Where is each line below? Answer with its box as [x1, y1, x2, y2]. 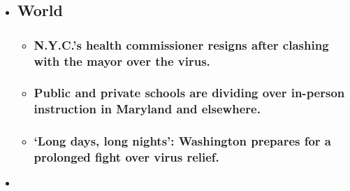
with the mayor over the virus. [34, 52, 210, 69]
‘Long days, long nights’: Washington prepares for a [34, 132, 332, 150]
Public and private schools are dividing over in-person [34, 84, 345, 101]
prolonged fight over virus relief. [34, 148, 219, 166]
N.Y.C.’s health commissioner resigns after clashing [34, 36, 329, 53]
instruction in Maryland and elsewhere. [34, 100, 261, 118]
